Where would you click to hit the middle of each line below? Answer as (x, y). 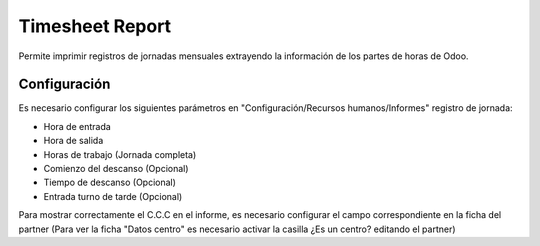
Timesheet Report (95, 26)
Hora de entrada (77, 126)
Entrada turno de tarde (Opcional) (113, 196)
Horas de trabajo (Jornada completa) (120, 154)
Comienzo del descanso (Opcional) (116, 169)
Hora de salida (73, 141)
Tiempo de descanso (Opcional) (110, 182)
